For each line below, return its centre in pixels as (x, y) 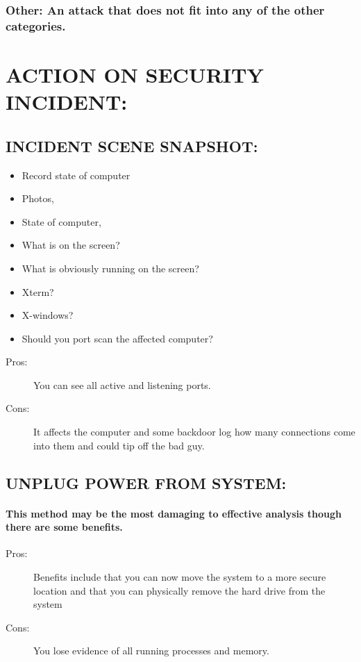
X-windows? (48, 315)
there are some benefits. (64, 527)
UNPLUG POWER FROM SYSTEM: (146, 482)
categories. (36, 25)
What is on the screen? (71, 245)
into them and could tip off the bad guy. (119, 445)
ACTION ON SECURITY (135, 74)
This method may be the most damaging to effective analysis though (174, 513)
